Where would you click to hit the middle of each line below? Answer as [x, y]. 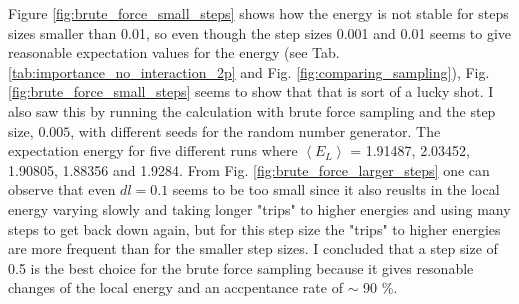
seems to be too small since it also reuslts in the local [336, 189]
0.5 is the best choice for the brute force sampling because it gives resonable [241, 267]
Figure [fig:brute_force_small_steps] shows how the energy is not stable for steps [258, 13]
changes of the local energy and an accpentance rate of [175, 287]
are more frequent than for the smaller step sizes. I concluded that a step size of [253, 248]
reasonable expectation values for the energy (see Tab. [174, 52]
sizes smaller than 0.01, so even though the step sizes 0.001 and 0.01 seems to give [260, 32]
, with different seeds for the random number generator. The [255, 130]
